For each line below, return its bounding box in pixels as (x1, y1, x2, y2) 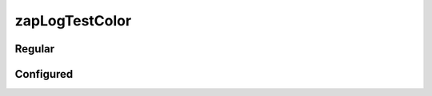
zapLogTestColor (14, 12, 132, 29)
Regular (14, 42, 55, 56)
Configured (14, 67, 74, 81)
